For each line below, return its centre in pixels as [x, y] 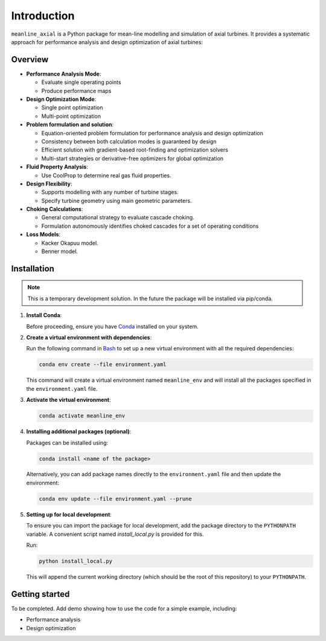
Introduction [43, 16]
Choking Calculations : [55, 209]
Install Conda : [44, 315]
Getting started [40, 594]
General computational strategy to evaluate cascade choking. [118, 217]
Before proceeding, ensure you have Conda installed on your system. [112, 326]
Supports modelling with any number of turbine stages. [110, 192]
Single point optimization [72, 108]
